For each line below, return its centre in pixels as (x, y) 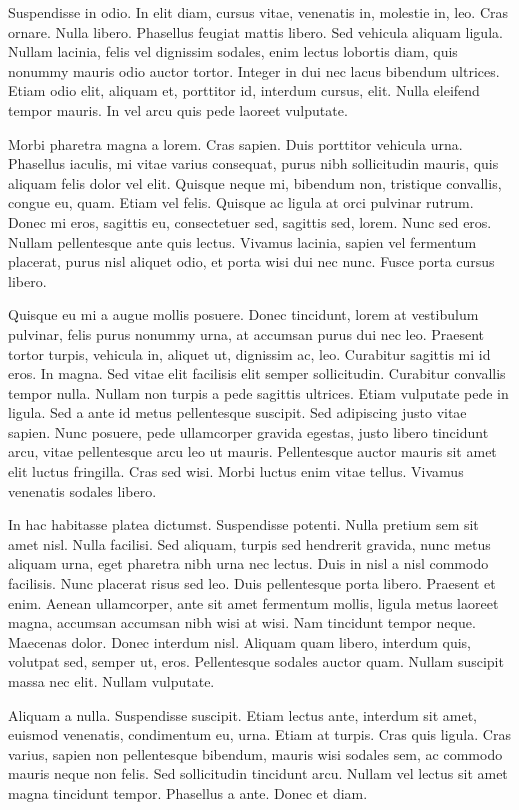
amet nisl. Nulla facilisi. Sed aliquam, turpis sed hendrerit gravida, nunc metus (249, 543)
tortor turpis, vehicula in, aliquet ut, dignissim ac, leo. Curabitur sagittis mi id (249, 353)
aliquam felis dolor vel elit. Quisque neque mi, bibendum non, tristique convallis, (255, 182)
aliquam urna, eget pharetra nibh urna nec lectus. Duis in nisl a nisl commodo (248, 563)
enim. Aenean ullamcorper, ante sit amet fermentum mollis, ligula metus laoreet (253, 602)
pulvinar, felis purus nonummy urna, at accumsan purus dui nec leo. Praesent (246, 333)
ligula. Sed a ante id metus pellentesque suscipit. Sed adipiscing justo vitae (237, 412)
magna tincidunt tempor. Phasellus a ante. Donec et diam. (188, 792)
